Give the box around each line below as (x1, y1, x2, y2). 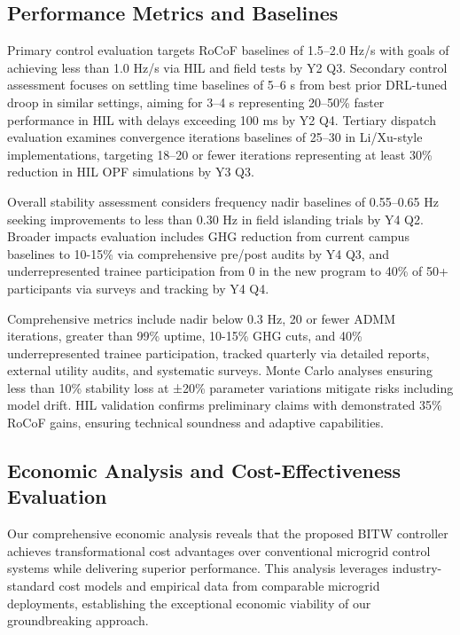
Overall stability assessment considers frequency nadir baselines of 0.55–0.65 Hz (7, 192, 439, 210)
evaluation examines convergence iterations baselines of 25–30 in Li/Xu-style (7, 128, 423, 146)
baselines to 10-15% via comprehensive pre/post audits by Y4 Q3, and (7, 244, 389, 263)
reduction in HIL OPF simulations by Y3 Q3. (7, 162, 254, 181)
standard (7, 576, 55, 595)
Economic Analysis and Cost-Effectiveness (7, 457, 402, 484)
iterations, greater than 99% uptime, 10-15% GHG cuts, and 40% (7, 326, 363, 345)
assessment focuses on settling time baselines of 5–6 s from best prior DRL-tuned (7, 75, 448, 94)
